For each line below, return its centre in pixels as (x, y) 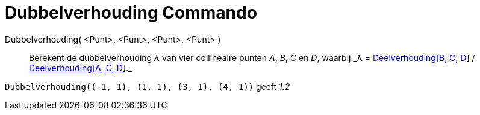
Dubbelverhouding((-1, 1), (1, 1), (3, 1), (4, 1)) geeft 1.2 (148, 86)
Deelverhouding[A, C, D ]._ (81, 68)
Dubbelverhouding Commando (131, 13)
